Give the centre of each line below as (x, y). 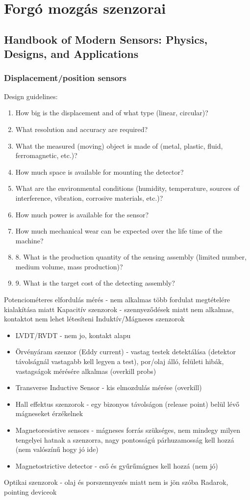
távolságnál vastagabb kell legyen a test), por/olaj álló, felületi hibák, (120, 361)
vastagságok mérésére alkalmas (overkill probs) (86, 371)
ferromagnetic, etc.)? (46, 155)
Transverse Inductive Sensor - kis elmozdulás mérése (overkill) (109, 387)
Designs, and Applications (71, 54)
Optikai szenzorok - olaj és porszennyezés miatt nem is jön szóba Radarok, (116, 482)
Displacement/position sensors (65, 78)
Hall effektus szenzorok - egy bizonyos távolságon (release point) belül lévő (127, 404)
